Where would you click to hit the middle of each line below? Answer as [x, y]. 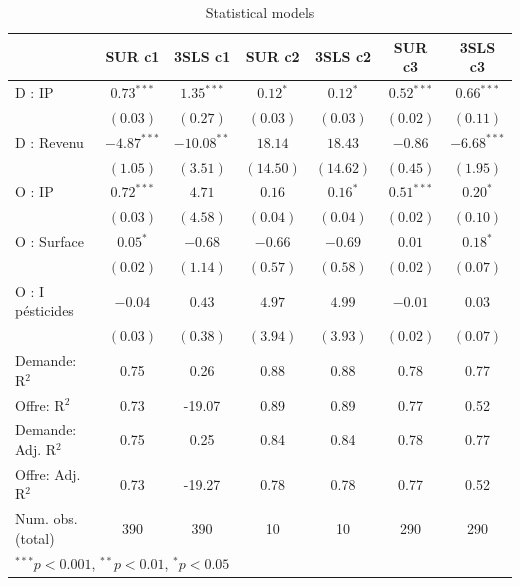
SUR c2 [272, 56]
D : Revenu [49, 141]
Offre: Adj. [48, 473]
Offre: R [40, 404]
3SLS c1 [202, 56]
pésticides [44, 310]
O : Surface [49, 241]
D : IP [34, 92]
